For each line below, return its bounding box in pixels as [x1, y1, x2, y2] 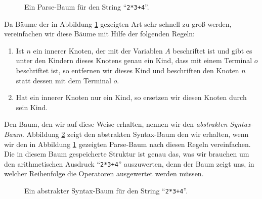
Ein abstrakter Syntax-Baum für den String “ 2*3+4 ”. [24, 185, 188, 196]
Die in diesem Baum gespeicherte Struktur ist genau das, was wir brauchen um [4, 148, 249, 159]
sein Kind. [16, 102, 48, 112]
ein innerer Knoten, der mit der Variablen [33, 45, 163, 56]
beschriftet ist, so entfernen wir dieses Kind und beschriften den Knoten [16, 65, 239, 76]
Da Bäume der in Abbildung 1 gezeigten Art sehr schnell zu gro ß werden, [4, 18, 232, 29]
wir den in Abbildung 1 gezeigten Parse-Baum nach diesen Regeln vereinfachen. [4, 138, 251, 149]
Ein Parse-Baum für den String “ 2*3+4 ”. [24, 2, 149, 12]
